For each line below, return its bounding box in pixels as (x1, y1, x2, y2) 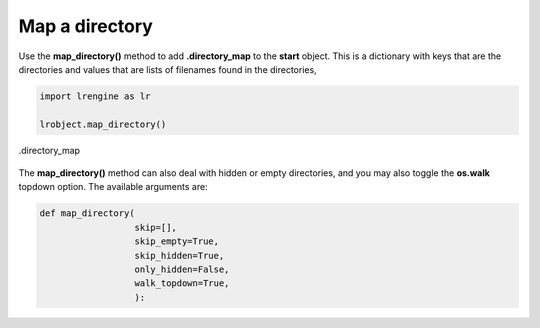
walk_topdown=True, (134, 278, 230, 289)
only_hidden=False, (134, 264, 230, 275)
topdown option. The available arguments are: (18, 181, 209, 193)
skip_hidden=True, (134, 250, 225, 261)
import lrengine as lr (39, 90, 151, 102)
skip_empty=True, (134, 236, 220, 247)
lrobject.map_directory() (39, 118, 167, 130)
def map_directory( (39, 208, 135, 219)
